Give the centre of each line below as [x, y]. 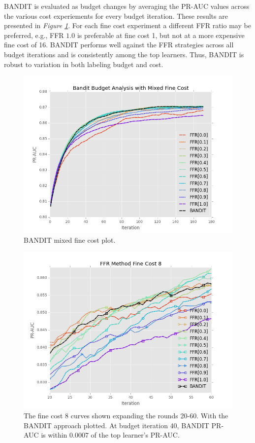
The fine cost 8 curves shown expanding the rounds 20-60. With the [126, 415]
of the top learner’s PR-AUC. [135, 435]
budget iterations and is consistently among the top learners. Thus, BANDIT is [124, 54]
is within [54, 435]
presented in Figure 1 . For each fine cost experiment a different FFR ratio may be [127, 25]
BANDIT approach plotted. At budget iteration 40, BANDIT [116, 425]
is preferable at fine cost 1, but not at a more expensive [161, 35]
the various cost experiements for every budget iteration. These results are [116, 16]
